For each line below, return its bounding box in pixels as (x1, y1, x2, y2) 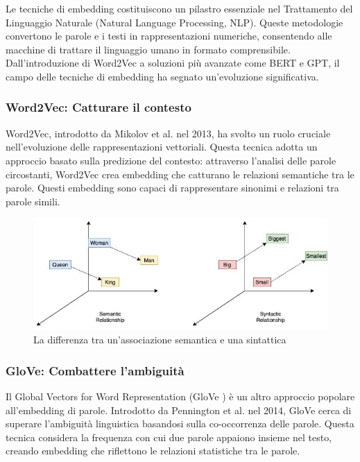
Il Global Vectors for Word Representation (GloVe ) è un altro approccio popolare (6, 389, 355, 404)
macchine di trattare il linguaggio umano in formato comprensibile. (6, 42, 291, 56)
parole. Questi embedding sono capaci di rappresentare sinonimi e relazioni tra (6, 180, 339, 195)
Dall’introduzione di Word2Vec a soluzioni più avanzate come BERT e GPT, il (6, 55, 340, 70)
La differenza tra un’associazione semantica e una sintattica (33, 332, 286, 347)
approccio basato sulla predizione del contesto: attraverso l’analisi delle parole (6, 153, 336, 167)
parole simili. (6, 194, 60, 208)
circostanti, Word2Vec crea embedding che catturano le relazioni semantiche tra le (6, 166, 354, 181)
